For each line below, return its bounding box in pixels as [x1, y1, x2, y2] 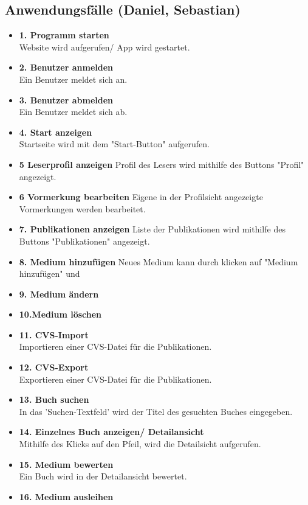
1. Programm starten [19, 29, 109, 41]
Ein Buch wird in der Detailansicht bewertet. [19, 470, 187, 482]
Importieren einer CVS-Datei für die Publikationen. [19, 340, 212, 353]
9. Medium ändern [19, 287, 99, 300]
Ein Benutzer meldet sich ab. [19, 105, 128, 118]
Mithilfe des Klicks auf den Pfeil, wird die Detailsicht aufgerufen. [19, 437, 261, 450]
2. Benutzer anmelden [19, 61, 114, 74]
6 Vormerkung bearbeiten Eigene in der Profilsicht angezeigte [19, 190, 263, 203]
